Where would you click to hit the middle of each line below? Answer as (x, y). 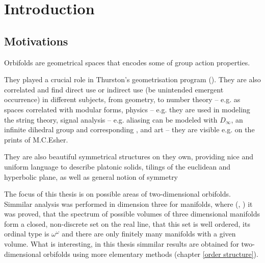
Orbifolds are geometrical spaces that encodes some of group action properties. (127, 62)
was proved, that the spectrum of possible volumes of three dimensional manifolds (132, 214)
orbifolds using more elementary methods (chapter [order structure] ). (151, 254)
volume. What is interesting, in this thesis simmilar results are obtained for (122, 244)
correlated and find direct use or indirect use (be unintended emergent (114, 89)
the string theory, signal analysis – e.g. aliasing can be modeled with (111, 119)
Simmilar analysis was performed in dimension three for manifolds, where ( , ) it (128, 204)
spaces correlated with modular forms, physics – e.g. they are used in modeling (127, 109)
